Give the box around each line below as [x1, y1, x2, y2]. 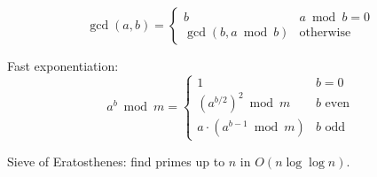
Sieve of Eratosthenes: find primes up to [7, 151, 225, 170]
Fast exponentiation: [7, 57, 119, 74]
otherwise [299, 27, 351, 40]
